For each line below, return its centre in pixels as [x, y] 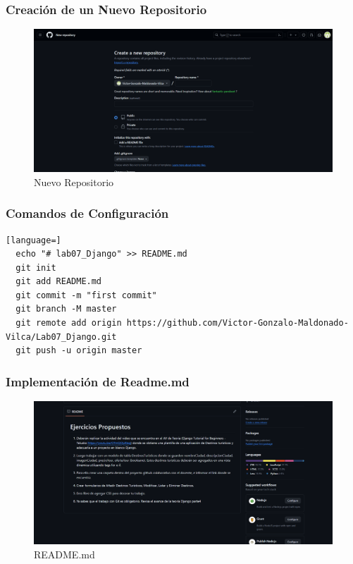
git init [36, 268]
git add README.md [59, 282]
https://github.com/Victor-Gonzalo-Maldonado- [237, 323]
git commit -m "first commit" [86, 295]
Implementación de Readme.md [98, 381]
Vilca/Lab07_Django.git [61, 337]
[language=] [33, 240]
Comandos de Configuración [87, 213]
